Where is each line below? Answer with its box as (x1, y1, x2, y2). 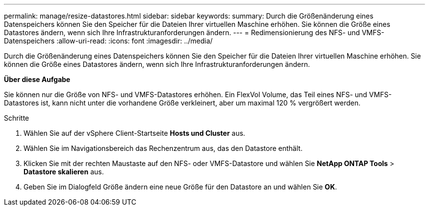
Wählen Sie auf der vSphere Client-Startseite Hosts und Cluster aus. (24, 129, 245, 137)
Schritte (4, 114, 29, 122)
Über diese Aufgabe (4, 75, 71, 84)
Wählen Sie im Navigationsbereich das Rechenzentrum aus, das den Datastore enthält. (24, 144, 303, 152)
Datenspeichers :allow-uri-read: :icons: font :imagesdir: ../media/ (4, 37, 213, 45)
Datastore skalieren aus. (24, 168, 104, 176)
